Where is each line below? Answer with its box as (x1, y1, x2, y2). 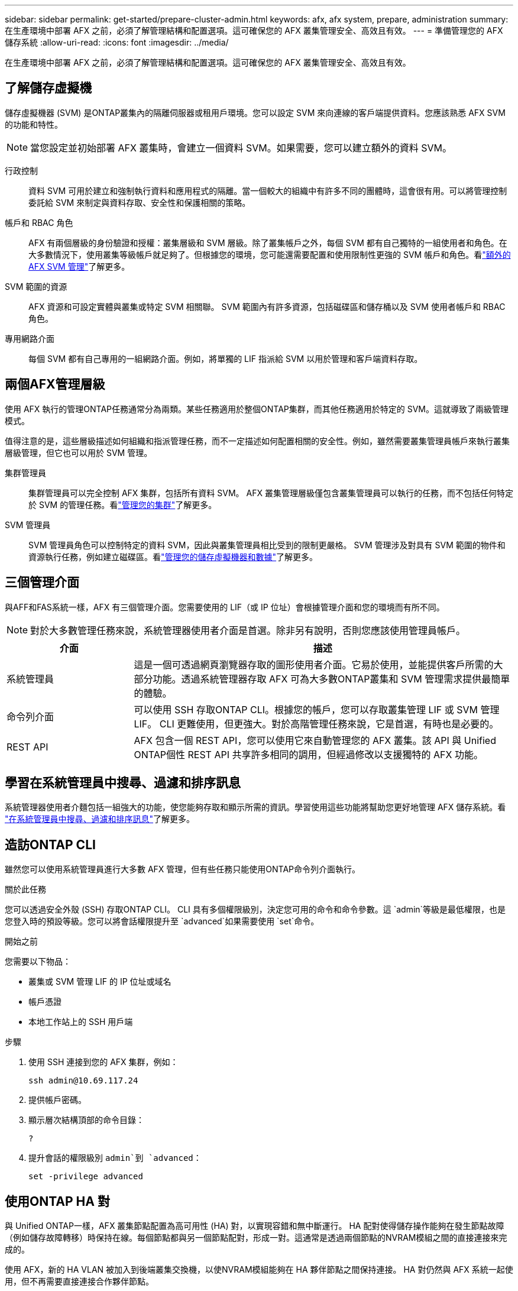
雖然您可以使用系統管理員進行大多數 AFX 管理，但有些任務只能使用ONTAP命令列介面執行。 (5, 864, 361, 875)
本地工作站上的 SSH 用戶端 (28, 1017, 133, 1027)
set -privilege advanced (28, 1172, 143, 1182)
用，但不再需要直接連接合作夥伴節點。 (5, 1276, 154, 1287)
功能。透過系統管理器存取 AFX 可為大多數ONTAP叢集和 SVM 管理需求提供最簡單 (153, 672, 510, 685)
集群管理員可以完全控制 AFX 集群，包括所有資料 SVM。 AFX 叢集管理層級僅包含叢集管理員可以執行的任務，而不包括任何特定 (28, 487, 513, 498)
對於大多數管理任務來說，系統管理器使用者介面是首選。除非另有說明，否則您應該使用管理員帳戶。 (30, 624, 466, 636)
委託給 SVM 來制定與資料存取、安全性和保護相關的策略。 (28, 197, 251, 208)
